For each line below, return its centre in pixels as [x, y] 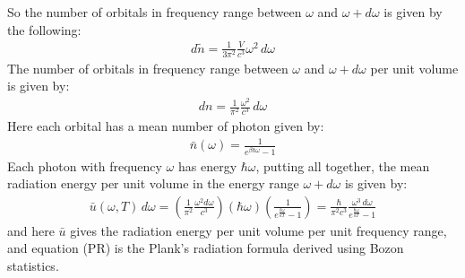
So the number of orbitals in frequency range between [155, 12]
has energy [207, 165]
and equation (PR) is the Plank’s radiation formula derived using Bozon [206, 248]
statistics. [33, 265]
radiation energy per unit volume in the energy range [153, 183]
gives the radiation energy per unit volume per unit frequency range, [258, 230]
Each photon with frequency [85, 165]
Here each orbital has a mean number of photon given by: [166, 126]
